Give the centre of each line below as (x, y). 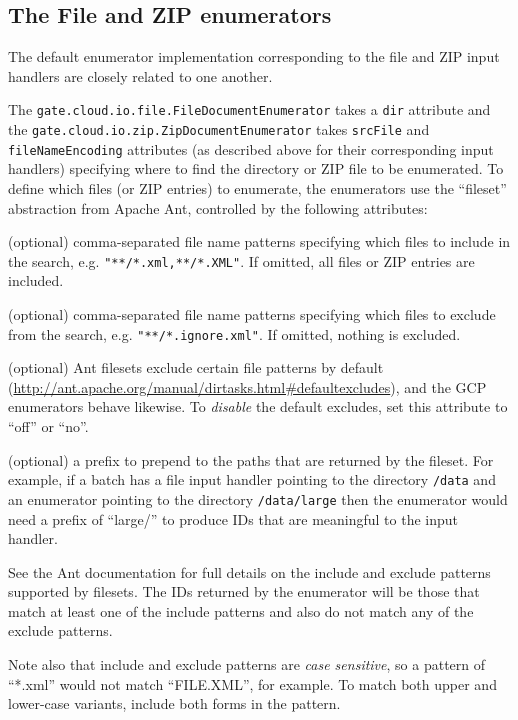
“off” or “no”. (48, 426)
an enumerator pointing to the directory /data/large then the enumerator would (258, 498)
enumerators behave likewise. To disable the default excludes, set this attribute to (258, 406)
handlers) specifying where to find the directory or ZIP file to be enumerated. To (256, 168)
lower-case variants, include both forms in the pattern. (174, 703)
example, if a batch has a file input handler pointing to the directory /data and (252, 479)
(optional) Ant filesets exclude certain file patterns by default (196, 367)
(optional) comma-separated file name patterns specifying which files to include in (259, 241)
